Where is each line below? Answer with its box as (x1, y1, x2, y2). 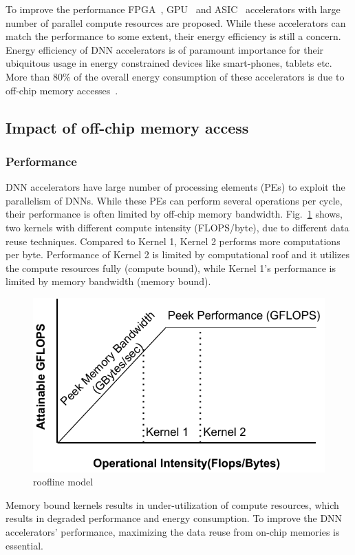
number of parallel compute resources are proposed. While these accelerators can (6, 15, 346, 30)
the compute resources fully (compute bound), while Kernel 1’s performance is (6, 260, 336, 275)
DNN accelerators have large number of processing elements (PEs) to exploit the (6, 180, 345, 194)
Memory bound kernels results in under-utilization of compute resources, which (6, 497, 339, 512)
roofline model (33, 474, 94, 489)
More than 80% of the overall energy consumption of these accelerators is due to (6, 69, 345, 83)
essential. (6, 538, 43, 552)
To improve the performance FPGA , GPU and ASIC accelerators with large (6, 2, 341, 16)
